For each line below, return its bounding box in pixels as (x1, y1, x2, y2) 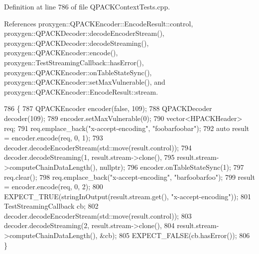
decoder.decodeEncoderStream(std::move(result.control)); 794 (4, 142, 192, 152)
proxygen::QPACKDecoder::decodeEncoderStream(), (4, 28, 165, 38)
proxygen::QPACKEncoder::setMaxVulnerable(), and (4, 77, 165, 87)
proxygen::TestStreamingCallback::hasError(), (4, 57, 144, 67)
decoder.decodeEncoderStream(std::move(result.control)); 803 (4, 210, 192, 221)
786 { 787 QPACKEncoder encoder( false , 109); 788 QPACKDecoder (4, 103, 212, 114)
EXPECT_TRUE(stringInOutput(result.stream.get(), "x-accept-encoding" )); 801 (4, 191, 252, 201)
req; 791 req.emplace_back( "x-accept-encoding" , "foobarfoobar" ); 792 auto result (4, 123, 250, 133)
